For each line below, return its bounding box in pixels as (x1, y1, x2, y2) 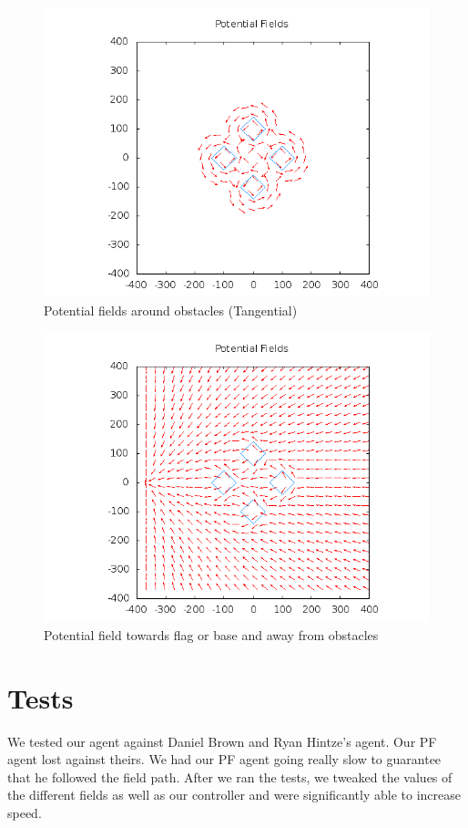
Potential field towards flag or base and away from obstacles (44, 625, 379, 644)
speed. (7, 802, 42, 822)
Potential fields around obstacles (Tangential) (44, 300, 298, 319)
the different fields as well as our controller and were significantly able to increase (7, 785, 461, 804)
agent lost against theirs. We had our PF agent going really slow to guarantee (7, 750, 442, 769)
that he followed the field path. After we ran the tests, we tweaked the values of (7, 767, 453, 786)
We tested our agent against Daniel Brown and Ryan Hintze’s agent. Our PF (7, 731, 437, 750)
